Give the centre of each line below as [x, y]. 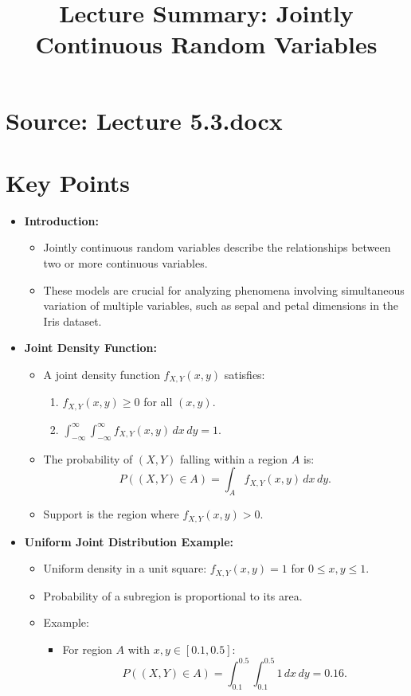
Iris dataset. [72, 321]
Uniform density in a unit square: [125, 568]
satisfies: [245, 375]
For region [87, 649]
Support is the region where [111, 514]
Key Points [68, 182]
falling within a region [234, 458]
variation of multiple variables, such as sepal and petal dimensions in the [221, 305]
